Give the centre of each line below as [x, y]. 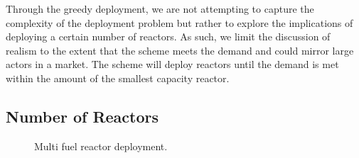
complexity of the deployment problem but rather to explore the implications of [179, 22]
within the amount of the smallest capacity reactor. [118, 78]
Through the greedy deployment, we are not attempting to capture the [160, 9]
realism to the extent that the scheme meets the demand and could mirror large [180, 50]
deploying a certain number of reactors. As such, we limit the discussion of [168, 36]
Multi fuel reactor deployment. [101, 146]
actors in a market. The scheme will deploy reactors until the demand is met [172, 64]
